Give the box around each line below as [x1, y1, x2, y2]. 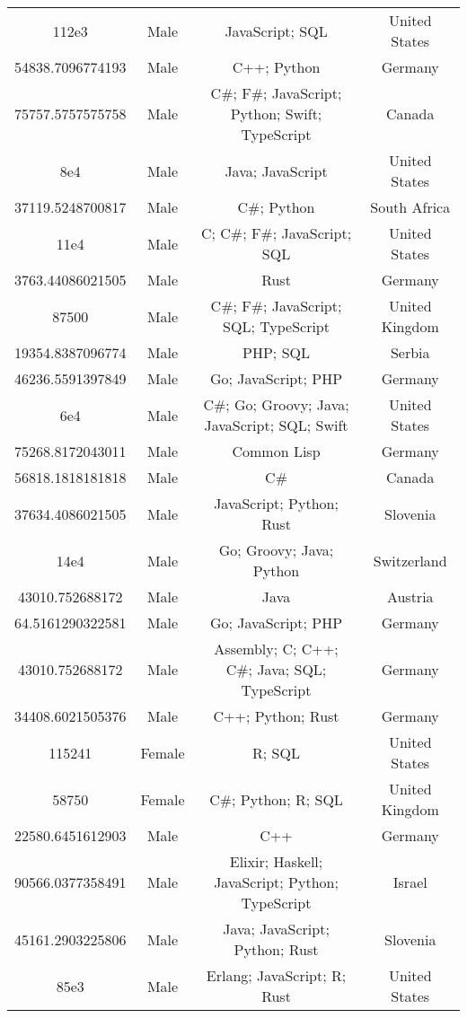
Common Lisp [232, 441, 321, 461]
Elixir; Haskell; [229, 851, 323, 872]
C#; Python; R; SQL [209, 788, 343, 810]
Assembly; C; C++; [214, 638, 339, 659]
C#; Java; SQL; [225, 659, 327, 680]
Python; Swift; [230, 103, 322, 124]
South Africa [370, 197, 451, 217]
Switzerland [373, 549, 447, 571]
